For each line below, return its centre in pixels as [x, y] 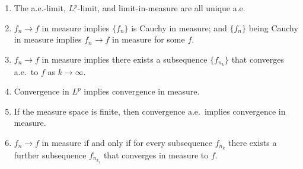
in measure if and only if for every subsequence [127, 143]
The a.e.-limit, [40, 8]
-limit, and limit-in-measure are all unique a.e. [161, 8]
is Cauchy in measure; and [179, 27]
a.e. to [26, 71]
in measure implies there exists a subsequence [125, 59]
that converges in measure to [156, 155]
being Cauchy [273, 27]
